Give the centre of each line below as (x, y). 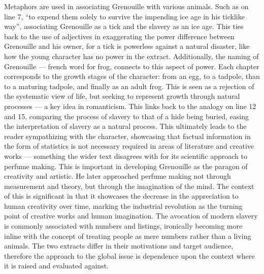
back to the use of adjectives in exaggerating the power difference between (119, 36)
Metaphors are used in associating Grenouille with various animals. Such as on (126, 6)
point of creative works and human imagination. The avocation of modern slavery (131, 216)
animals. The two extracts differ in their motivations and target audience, (119, 246)
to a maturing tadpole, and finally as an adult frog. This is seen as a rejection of (129, 86)
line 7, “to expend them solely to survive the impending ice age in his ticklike (124, 16)
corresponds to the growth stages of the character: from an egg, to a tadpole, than (132, 76)
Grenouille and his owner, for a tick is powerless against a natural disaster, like (127, 46)
